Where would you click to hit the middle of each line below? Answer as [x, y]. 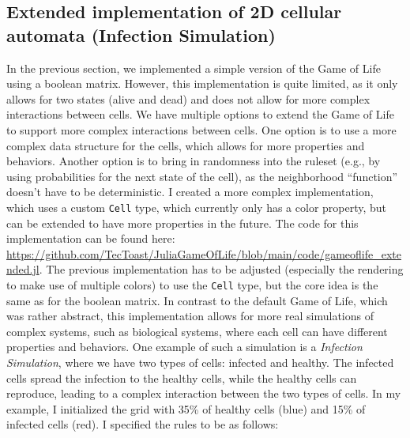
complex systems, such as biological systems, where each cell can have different [197, 331]
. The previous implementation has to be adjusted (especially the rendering [221, 269]
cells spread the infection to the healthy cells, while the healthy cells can [182, 378]
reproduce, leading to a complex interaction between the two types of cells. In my [204, 393]
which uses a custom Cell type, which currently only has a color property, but [197, 207]
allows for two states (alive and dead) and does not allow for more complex [188, 98]
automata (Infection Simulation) [141, 34]
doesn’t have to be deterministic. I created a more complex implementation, [190, 192]
